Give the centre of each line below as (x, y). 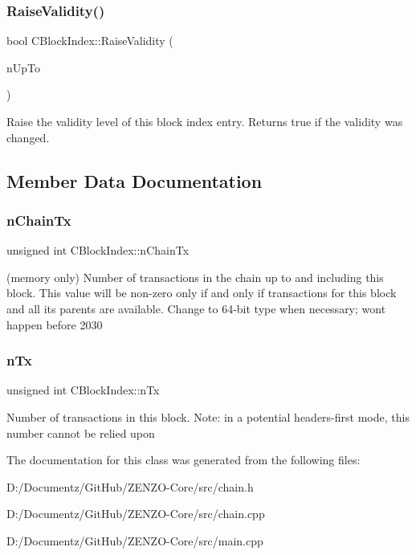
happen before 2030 (55, 324)
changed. (28, 137)
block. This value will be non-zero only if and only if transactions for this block (202, 293)
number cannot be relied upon (81, 433)
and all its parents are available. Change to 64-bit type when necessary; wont (196, 308)
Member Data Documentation (135, 180)
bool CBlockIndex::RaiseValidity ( (90, 41)
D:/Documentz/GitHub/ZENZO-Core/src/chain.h (130, 486)
